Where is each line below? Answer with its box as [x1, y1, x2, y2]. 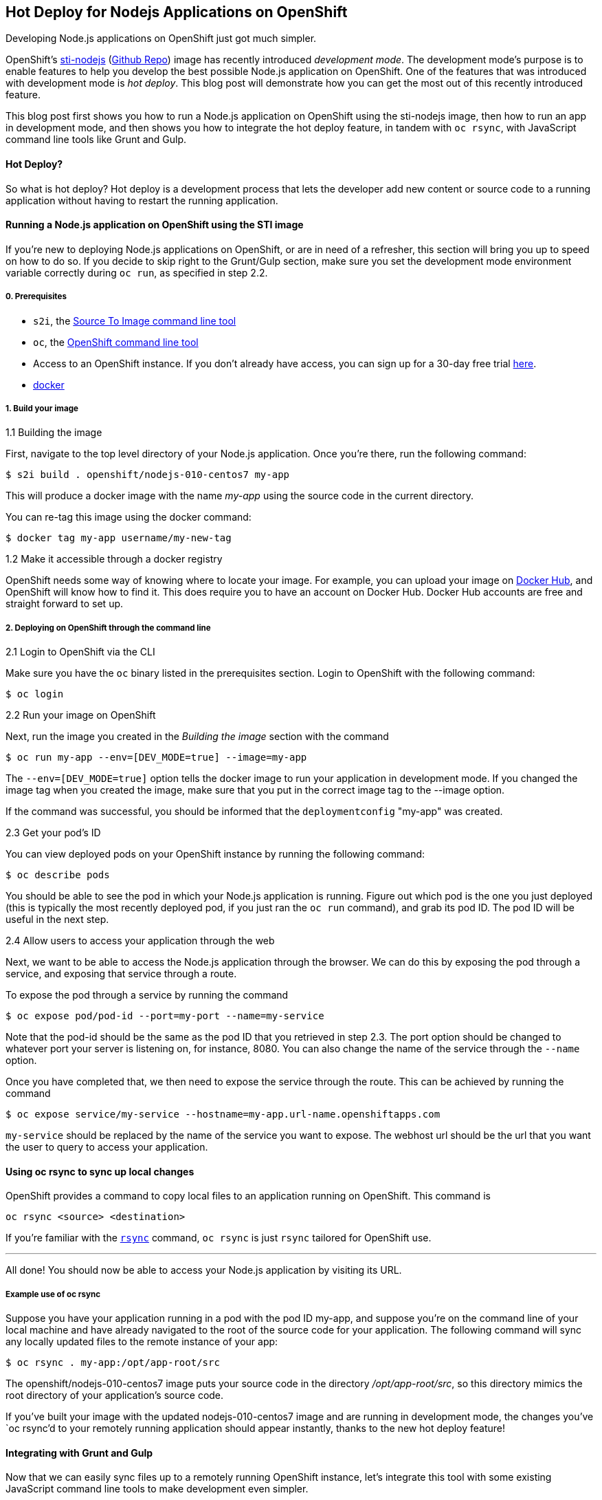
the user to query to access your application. [5, 1141, 208, 1153]
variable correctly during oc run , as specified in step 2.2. [5, 266, 268, 279]
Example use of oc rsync [5, 1289, 101, 1299]
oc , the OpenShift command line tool [33, 336, 199, 348]
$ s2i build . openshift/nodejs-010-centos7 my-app [5, 469, 290, 481]
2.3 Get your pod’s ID [5, 827, 101, 839]
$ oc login [5, 688, 64, 700]
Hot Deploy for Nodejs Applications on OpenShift [5, 3, 348, 21]
